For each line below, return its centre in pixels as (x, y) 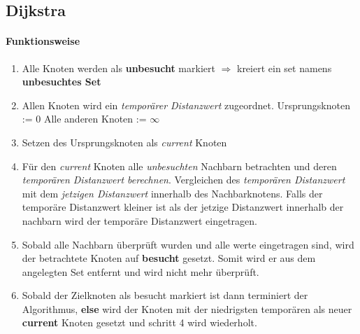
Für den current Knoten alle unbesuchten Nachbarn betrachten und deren (179, 166)
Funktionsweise (43, 41)
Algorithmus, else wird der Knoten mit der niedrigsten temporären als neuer (187, 308)
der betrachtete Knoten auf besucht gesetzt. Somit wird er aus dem (169, 258)
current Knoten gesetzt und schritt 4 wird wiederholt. (139, 322)
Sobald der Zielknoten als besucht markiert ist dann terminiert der (165, 295)
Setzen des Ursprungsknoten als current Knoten (124, 142)
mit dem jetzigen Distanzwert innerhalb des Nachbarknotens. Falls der (172, 193)
